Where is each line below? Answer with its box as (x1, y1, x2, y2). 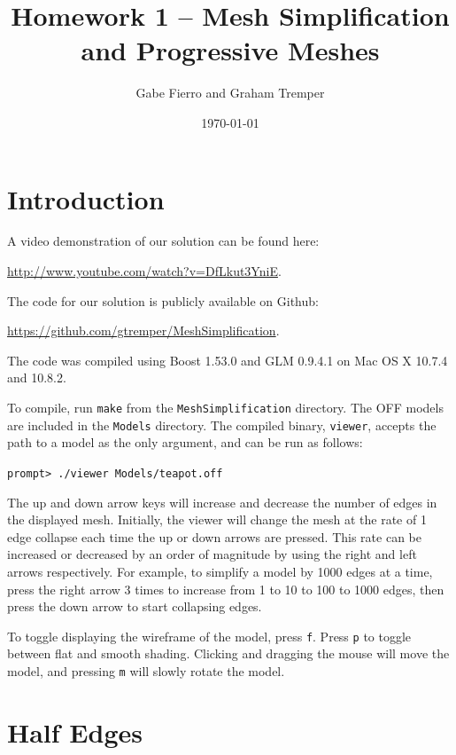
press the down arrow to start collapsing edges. (7, 597, 262, 616)
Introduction (7, 180, 165, 216)
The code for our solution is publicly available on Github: (7, 291, 319, 310)
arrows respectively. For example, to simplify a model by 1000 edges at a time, (7, 562, 433, 580)
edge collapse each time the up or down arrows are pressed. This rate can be (7, 527, 421, 546)
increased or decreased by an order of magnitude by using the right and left (7, 545, 417, 563)
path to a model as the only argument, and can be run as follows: (7, 433, 363, 452)
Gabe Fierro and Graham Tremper (135, 83, 325, 102)
